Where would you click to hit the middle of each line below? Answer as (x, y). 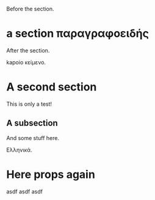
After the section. (28, 50)
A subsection (32, 123)
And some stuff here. (33, 138)
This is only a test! (29, 104)
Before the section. (30, 9)
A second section (52, 87)
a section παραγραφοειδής (78, 34)
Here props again (51, 174)
